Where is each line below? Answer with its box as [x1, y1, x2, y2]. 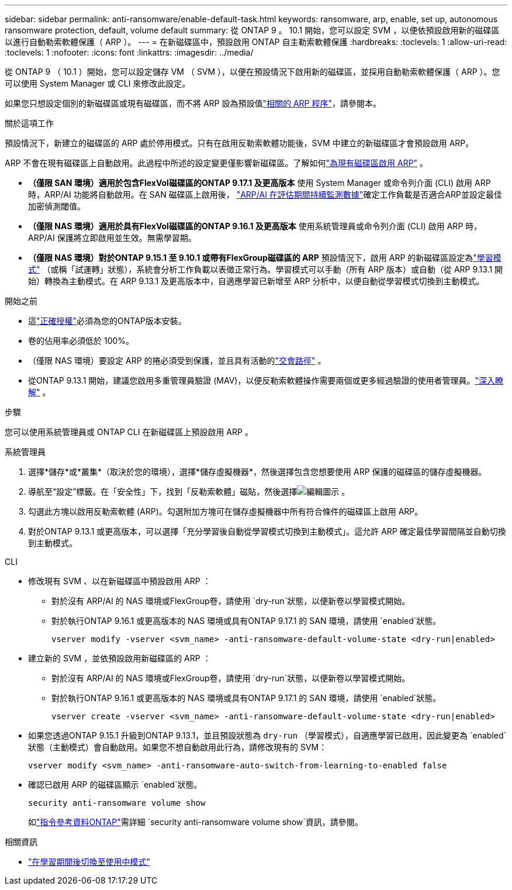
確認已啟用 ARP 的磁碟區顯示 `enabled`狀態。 [28, 779, 202, 789]
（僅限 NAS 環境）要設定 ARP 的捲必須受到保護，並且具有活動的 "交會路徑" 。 [28, 356, 326, 365]
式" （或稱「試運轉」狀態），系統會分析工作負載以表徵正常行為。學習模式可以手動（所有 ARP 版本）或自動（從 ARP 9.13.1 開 [28, 264, 503, 274]
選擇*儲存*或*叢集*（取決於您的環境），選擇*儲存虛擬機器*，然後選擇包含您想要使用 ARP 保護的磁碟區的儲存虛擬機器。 [28, 467, 487, 477]
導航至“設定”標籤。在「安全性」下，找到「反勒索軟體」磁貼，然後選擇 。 [28, 487, 350, 496]
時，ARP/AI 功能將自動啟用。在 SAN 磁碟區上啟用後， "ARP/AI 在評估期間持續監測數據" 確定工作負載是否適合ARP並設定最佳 [28, 189, 503, 199]
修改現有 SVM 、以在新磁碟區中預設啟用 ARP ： [28, 576, 211, 586]
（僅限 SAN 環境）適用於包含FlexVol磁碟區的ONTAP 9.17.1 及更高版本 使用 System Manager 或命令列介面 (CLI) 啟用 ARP [28, 178, 491, 188]
